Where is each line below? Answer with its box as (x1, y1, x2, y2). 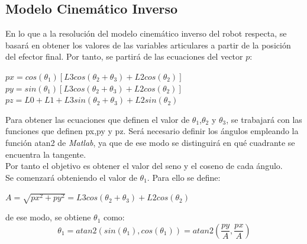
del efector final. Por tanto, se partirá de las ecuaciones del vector (5, 50, 243, 63)
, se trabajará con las (226, 113, 302, 125)
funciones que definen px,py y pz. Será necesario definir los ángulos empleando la (5, 125, 299, 137)
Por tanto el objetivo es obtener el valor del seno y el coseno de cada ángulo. (5, 160, 283, 172)
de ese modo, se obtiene (5, 211, 91, 223)
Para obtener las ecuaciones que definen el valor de (5, 113, 190, 125)
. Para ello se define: (147, 171, 221, 183)
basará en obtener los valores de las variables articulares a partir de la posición (5, 38, 291, 51)
